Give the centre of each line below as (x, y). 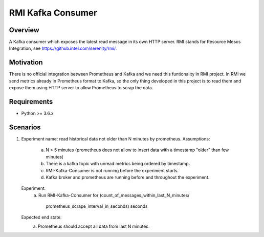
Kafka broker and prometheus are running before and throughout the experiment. (128, 177)
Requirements (31, 102)
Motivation (26, 63)
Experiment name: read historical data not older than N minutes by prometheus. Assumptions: (116, 138)
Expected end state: (42, 217)
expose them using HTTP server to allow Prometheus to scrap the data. (81, 88)
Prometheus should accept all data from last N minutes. (94, 226)
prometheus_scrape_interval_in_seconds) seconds (97, 206)
